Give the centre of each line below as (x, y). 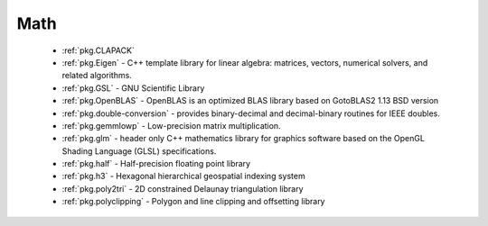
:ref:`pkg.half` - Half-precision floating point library (156, 164)
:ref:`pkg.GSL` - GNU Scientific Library (133, 88)
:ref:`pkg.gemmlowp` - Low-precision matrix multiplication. (171, 125)
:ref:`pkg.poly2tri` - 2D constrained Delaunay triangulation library (183, 188)
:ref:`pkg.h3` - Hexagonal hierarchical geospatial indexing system (184, 176)
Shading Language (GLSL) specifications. (139, 151)
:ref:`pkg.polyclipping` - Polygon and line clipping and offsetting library (193, 202)
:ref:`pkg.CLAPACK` (98, 50)
